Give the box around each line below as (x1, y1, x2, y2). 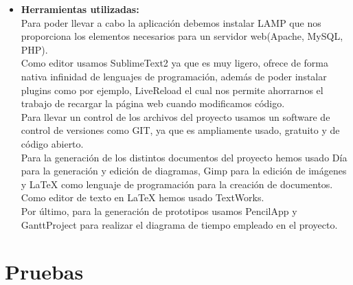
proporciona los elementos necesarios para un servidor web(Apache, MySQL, (21, 29, 343, 43)
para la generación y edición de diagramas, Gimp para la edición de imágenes (21, 163, 347, 178)
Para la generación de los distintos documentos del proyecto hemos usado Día (21, 150, 348, 164)
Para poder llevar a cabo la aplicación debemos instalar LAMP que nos (21, 15, 321, 30)
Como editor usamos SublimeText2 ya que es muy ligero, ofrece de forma (21, 56, 328, 70)
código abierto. (21, 136, 84, 150)
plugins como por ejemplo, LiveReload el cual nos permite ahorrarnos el (21, 82, 323, 97)
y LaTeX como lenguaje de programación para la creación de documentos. (21, 176, 333, 191)
